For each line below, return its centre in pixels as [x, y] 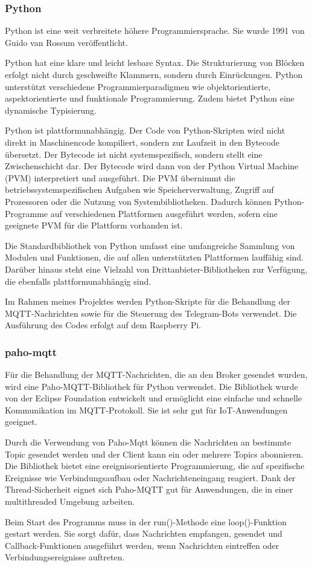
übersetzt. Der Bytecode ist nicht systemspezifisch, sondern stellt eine [134, 154]
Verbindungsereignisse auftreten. [65, 557]
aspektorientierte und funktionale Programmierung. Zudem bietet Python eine [150, 98]
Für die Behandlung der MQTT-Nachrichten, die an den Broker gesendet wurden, [156, 374]
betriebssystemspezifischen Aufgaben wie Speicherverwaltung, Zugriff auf [139, 190]
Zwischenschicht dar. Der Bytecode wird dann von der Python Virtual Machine [152, 166]
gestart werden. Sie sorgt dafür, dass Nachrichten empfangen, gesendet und [144, 533]
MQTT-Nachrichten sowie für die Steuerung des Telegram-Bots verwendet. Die [151, 313]
